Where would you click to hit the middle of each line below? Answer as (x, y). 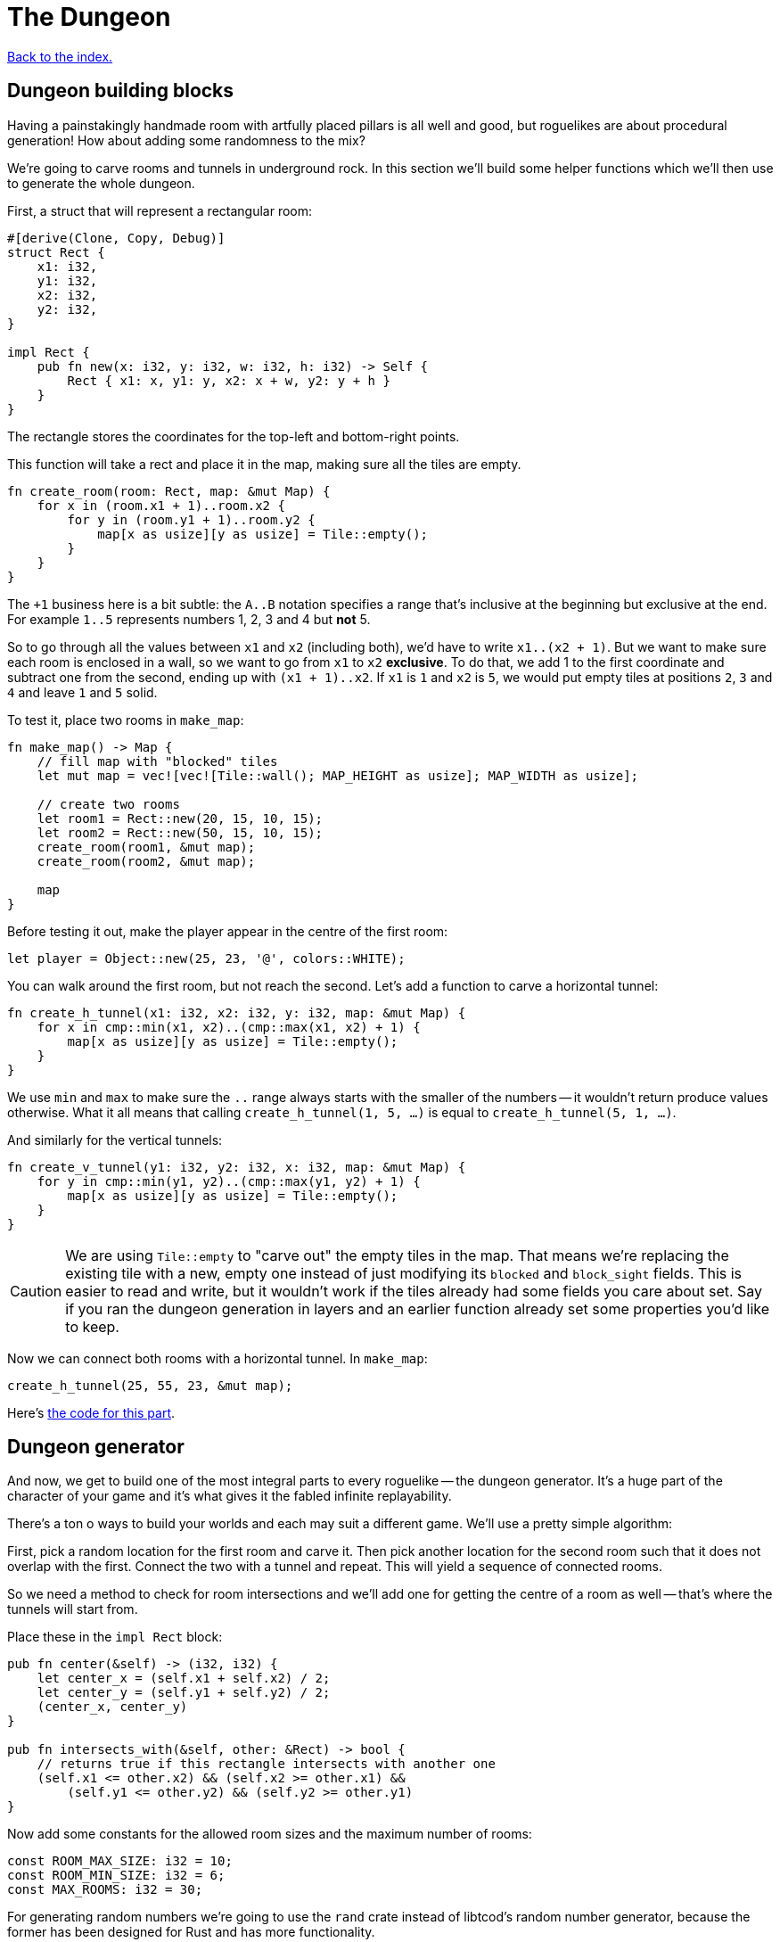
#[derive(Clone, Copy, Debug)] (116, 238)
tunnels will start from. (73, 1609)
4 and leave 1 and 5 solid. (82, 692)
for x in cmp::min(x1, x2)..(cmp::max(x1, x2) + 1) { (229, 1027)
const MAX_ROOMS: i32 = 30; (105, 1890)
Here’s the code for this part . (91, 1412)
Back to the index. (60, 56)
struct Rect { (56, 252)
